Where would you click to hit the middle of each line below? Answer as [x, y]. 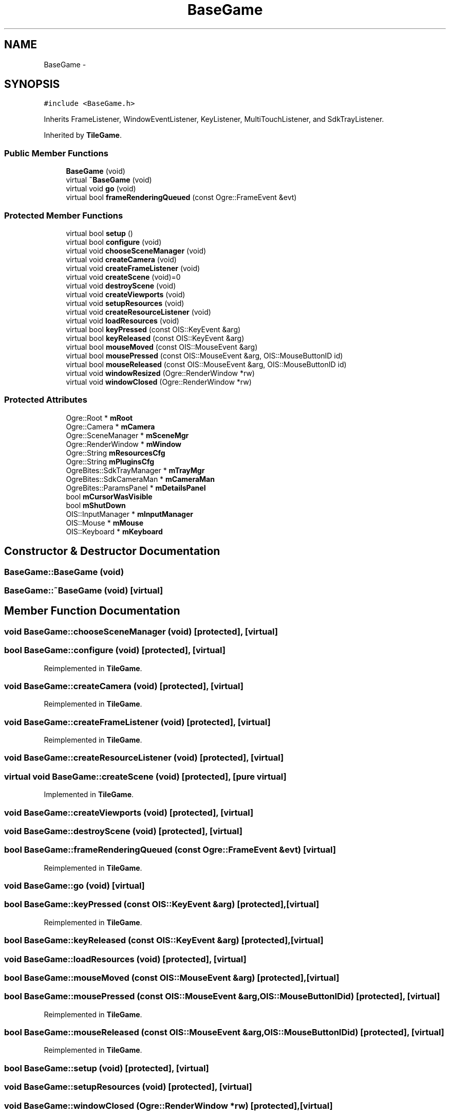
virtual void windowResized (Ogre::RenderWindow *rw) [160, 373]
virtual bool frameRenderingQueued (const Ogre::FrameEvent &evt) [181, 197]
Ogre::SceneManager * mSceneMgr [127, 435]
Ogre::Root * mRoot [99, 418]
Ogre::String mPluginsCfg [110, 461]
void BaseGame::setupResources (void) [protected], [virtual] [128, 1087]
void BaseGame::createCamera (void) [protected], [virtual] [124, 686]
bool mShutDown [96, 505]
